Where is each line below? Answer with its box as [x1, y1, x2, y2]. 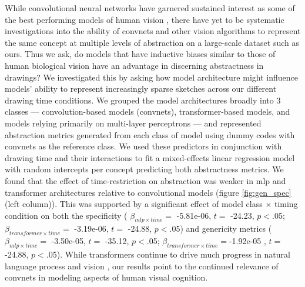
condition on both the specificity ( [5, 209, 128, 221]
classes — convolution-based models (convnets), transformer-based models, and [5, 105, 290, 118]
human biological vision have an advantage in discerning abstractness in [5, 59, 264, 71]
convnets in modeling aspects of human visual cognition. [5, 271, 208, 283]
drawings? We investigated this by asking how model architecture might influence [5, 71, 298, 83]
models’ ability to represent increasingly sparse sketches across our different [5, 82, 277, 95]
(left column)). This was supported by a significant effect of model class [5, 198, 263, 210]
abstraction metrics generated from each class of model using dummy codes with [5, 128, 295, 141]
